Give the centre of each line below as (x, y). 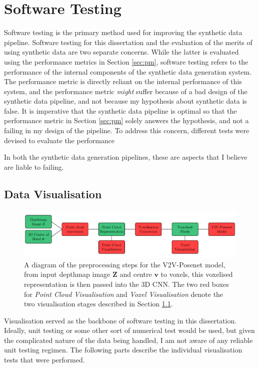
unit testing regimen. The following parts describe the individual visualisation (123, 350)
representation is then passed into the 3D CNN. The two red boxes (126, 284)
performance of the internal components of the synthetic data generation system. (128, 71)
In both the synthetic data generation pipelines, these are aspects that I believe (126, 157)
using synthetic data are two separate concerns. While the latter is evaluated (121, 52)
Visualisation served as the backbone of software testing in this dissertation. (120, 320)
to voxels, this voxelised (197, 274)
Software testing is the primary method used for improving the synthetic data (123, 32)
